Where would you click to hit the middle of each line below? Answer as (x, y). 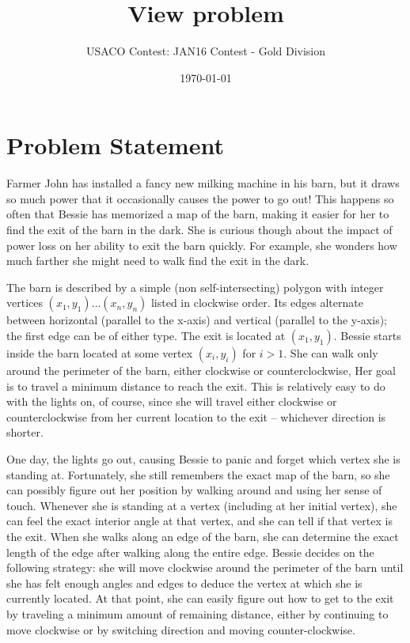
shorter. (25, 432)
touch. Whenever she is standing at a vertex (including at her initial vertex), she (202, 505)
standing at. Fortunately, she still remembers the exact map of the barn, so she (198, 474)
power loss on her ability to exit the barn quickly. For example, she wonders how (202, 245)
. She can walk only (331, 353)
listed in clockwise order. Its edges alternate (257, 303)
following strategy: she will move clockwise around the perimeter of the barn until (205, 567)
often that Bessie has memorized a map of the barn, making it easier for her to (198, 214)
